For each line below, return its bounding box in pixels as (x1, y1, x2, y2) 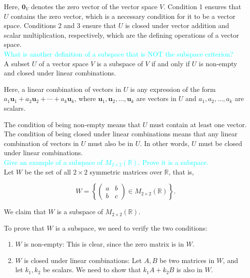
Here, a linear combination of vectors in (4, 84, 121, 94)
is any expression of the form (130, 84, 216, 94)
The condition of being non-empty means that (4, 119, 141, 129)
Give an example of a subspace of (4, 157, 103, 167)
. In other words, (140, 138, 190, 148)
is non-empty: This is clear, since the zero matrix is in (24, 239, 184, 249)
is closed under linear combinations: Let (24, 255, 142, 265)
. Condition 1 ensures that (163, 1, 241, 11)
